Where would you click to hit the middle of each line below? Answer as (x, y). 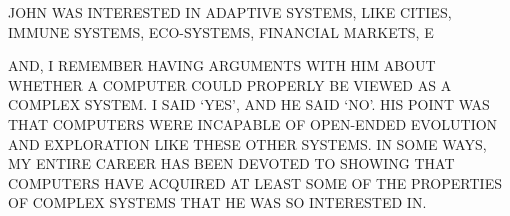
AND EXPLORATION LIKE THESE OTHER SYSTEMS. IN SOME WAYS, (247, 143)
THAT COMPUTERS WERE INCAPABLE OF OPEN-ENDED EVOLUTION (253, 123)
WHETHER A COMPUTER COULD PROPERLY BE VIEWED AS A (230, 84)
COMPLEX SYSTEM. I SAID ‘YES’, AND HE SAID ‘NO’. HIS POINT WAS (249, 104)
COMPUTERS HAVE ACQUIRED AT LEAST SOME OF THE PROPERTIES (255, 182)
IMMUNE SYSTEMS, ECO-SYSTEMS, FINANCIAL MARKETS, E (221, 31)
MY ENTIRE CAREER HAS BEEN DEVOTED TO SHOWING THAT (231, 163)
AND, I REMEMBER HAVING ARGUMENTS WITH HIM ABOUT (222, 65)
